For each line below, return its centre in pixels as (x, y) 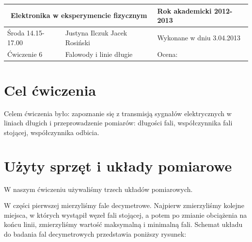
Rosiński (78, 42)
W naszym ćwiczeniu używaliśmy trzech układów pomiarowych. (98, 189)
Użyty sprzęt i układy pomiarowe (118, 165)
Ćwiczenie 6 (25, 54)
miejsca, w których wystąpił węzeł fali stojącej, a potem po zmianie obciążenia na (126, 215)
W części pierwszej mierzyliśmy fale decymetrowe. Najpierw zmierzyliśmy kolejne (124, 205)
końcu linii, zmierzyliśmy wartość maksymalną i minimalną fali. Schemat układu (123, 224)
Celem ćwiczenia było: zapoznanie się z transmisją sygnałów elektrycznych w (118, 113)
